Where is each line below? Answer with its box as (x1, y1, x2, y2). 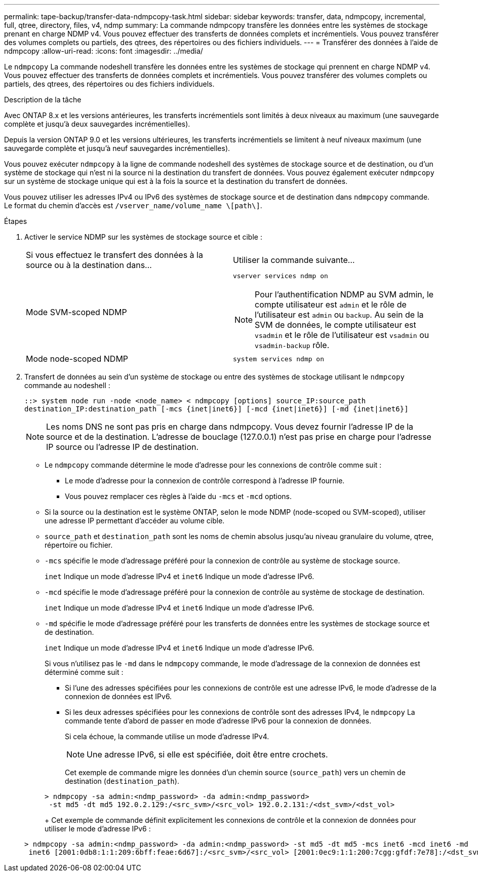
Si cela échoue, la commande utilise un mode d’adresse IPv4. (65, 732, 269, 741)
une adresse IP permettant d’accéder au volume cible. (45, 516, 225, 525)
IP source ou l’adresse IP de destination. (46, 442, 199, 452)
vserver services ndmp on (233, 272, 328, 280)
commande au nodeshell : (24, 381, 110, 390)
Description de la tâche (4, 95, 82, 104)
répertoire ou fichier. (45, 541, 113, 549)
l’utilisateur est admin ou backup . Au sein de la (255, 310, 424, 320)
